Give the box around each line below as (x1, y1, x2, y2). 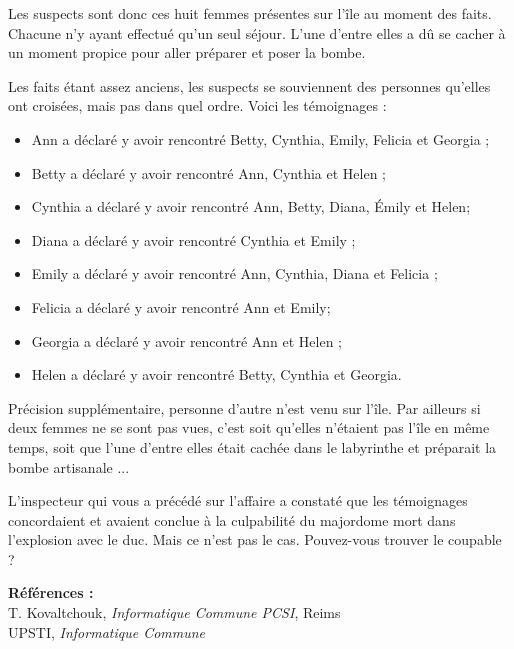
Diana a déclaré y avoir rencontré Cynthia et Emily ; (31, 229, 356, 250)
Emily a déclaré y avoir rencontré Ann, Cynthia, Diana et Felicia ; (31, 263, 438, 284)
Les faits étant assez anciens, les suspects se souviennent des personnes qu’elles (8, 75, 491, 96)
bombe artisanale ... (8, 456, 130, 477)
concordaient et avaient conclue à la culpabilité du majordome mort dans (8, 509, 456, 530)
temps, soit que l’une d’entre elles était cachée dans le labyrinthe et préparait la (8, 436, 497, 457)
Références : (8, 582, 94, 603)
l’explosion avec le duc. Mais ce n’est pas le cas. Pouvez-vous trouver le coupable (8, 529, 502, 550)
